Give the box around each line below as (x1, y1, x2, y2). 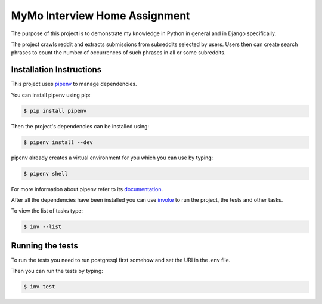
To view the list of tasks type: (11, 207, 83, 214)
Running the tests (11, 241, 79, 251)
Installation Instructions (11, 65, 102, 75)
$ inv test (23, 284, 55, 290)
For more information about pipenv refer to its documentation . (11, 185, 163, 192)
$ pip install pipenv (23, 108, 87, 114)
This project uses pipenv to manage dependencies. (11, 81, 137, 88)
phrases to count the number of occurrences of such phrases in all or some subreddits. (11, 49, 226, 56)
